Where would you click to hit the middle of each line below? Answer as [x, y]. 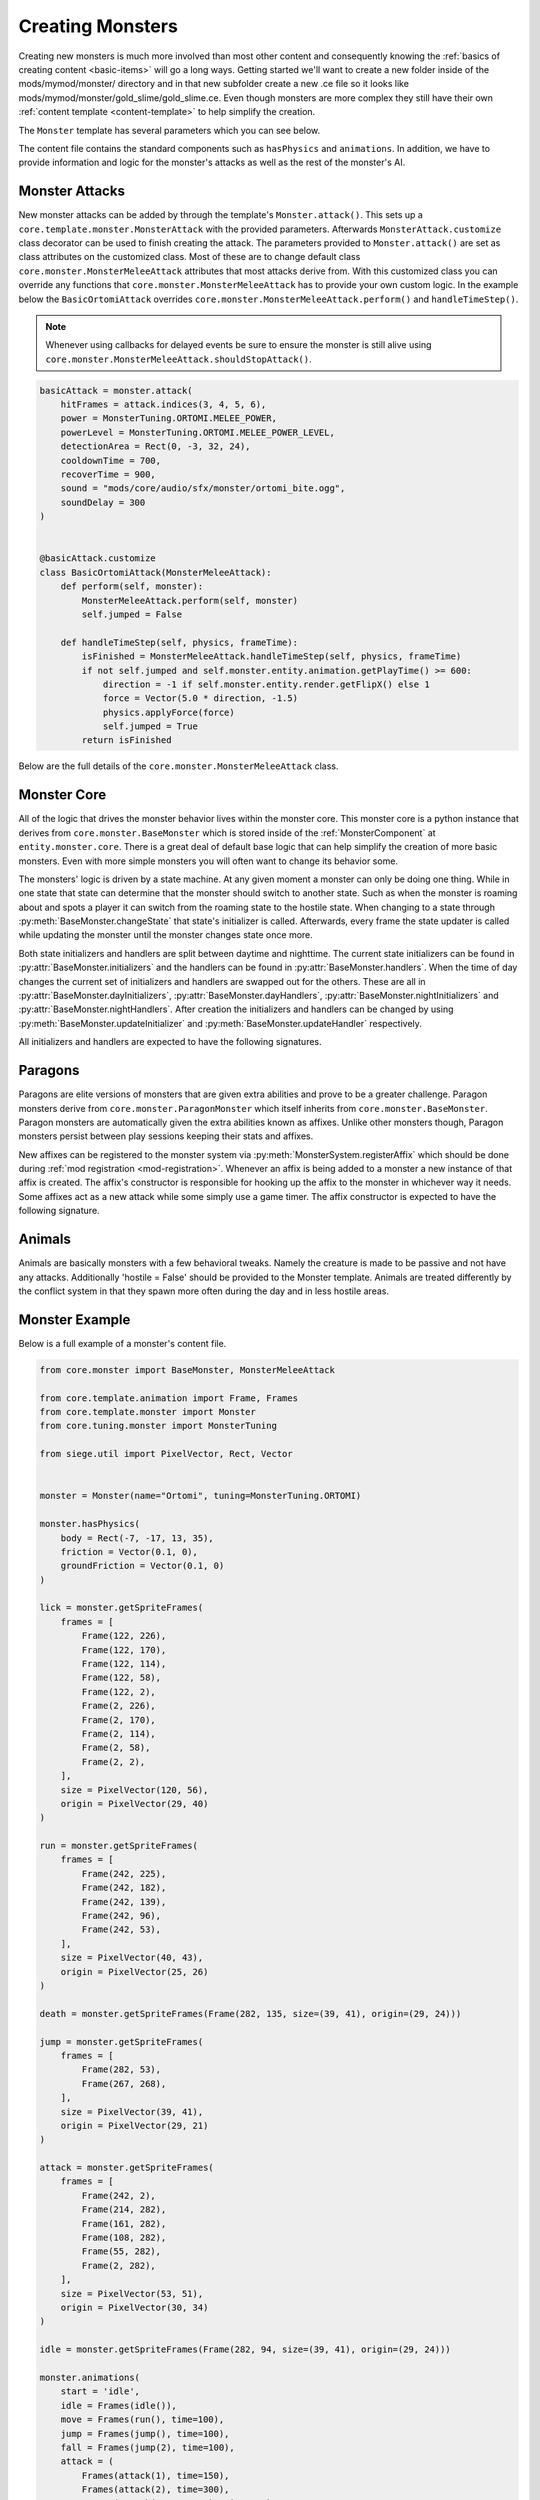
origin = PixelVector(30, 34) [134, 2307]
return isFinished [126, 740]
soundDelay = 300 [103, 502]
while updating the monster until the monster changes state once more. [166, 935]
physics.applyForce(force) [168, 712]
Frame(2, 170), [119, 1719]
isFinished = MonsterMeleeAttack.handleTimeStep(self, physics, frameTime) [271, 656]
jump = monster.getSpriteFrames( [121, 2041]
